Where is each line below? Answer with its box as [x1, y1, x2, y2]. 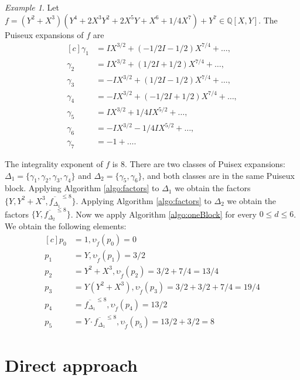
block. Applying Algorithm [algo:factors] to [5, 182, 159, 194]
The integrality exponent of [5, 157, 103, 169]
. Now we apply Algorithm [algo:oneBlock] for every [70, 208, 257, 220]
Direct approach [5, 352, 138, 376]
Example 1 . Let [5, 1, 59, 13]
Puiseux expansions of [5, 28, 84, 40]
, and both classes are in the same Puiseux [142, 169, 295, 181]
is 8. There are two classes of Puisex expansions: [112, 157, 286, 169]
